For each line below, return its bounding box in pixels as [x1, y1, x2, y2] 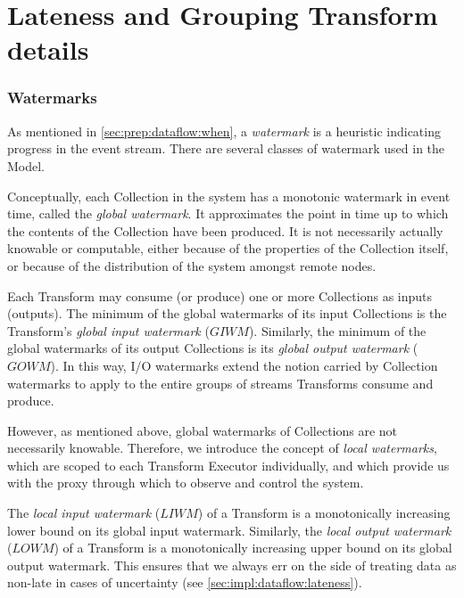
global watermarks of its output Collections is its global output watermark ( [7, 339, 418, 357]
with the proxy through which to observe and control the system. [7, 473, 364, 492]
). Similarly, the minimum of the [248, 321, 427, 340]
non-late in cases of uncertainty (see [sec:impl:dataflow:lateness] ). [7, 573, 362, 592]
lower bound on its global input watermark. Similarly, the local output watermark [7, 520, 452, 539]
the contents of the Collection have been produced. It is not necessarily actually [7, 221, 443, 240]
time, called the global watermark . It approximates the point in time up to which [7, 204, 449, 223]
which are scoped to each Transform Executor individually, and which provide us [7, 455, 450, 474]
